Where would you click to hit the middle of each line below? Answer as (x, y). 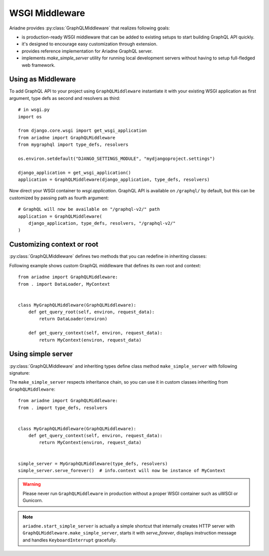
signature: (19, 373)
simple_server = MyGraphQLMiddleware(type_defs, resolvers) (93, 464)
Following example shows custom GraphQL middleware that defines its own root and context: (105, 265)
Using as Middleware (43, 79)
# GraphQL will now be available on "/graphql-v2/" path (89, 209)
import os (30, 117)
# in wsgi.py (34, 110)
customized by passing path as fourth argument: (59, 198)
